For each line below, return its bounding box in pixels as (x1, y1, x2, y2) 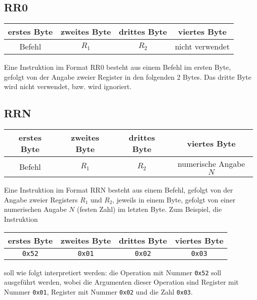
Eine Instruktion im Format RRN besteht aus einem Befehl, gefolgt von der (4, 185, 233, 195)
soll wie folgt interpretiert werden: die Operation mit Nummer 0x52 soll (4, 267, 221, 277)
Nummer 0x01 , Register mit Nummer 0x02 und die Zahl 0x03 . (4, 286, 193, 297)
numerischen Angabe (4, 204, 67, 214)
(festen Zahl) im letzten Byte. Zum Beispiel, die (77, 204, 222, 214)
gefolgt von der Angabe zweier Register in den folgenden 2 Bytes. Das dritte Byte (4, 71, 252, 82)
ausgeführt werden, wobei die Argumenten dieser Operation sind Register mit (4, 277, 239, 287)
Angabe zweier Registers (4, 194, 78, 204)
